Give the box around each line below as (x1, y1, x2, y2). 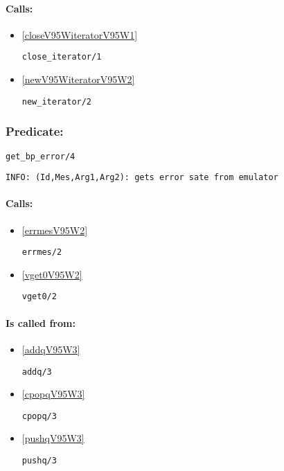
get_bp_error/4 (6, 151, 76, 161)
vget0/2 (21, 292, 57, 302)
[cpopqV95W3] (21, 386, 85, 401)
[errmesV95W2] (21, 222, 88, 237)
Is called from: (6, 315, 76, 330)
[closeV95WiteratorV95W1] (21, 27, 138, 42)
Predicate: (6, 123, 64, 140)
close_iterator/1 (21, 52, 102, 62)
